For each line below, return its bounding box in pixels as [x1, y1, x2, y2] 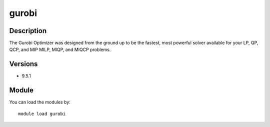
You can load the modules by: [9, 99, 71, 105]
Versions [9, 60, 38, 68]
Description [9, 26, 47, 35]
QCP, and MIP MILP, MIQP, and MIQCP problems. [9, 46, 111, 52]
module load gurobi [18, 110, 66, 116]
